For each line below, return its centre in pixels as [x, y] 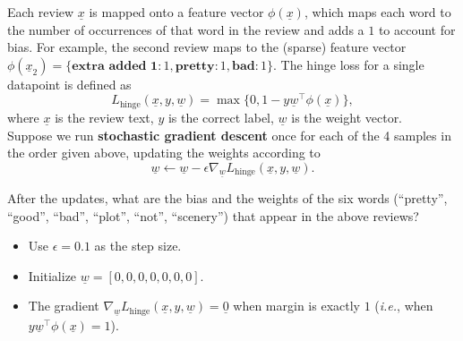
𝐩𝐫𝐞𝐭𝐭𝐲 [195, 66]
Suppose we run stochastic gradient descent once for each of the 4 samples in [229, 135]
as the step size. [138, 246]
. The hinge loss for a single [349, 64]
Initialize [52, 275]
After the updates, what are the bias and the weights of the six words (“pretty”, [227, 198]
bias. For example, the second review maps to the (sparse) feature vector [207, 47]
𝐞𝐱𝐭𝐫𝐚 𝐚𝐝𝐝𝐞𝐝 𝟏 [115, 66]
